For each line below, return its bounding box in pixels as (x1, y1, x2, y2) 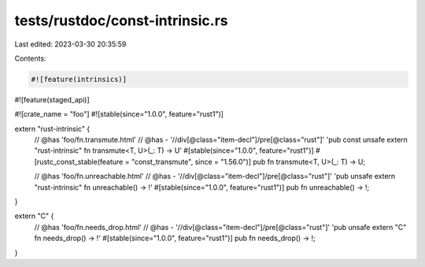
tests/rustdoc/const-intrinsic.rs (14, 12, 228, 29)
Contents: (14, 54, 46, 63)
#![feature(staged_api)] (14, 95, 90, 104)
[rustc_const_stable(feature (34, 157, 124, 166)
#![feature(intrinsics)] (31, 75, 128, 83)
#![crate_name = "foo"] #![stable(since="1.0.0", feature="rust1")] (14, 109, 224, 119)
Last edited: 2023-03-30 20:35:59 (14, 39, 127, 49)
